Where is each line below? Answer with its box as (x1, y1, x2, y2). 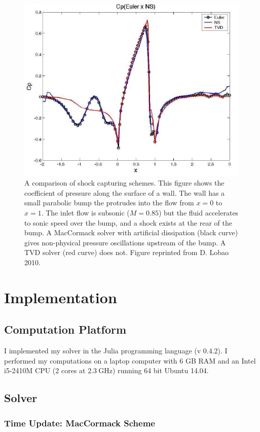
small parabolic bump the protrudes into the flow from (24, 197, 194, 208)
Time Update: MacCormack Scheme (4, 416, 155, 429)
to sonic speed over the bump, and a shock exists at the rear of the (24, 217, 232, 228)
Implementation (4, 286, 117, 307)
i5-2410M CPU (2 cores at (4, 365, 86, 376)
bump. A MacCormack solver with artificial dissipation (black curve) (24, 227, 238, 238)
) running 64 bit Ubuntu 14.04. (112, 365, 209, 376)
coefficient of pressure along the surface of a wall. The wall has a (24, 187, 225, 198)
